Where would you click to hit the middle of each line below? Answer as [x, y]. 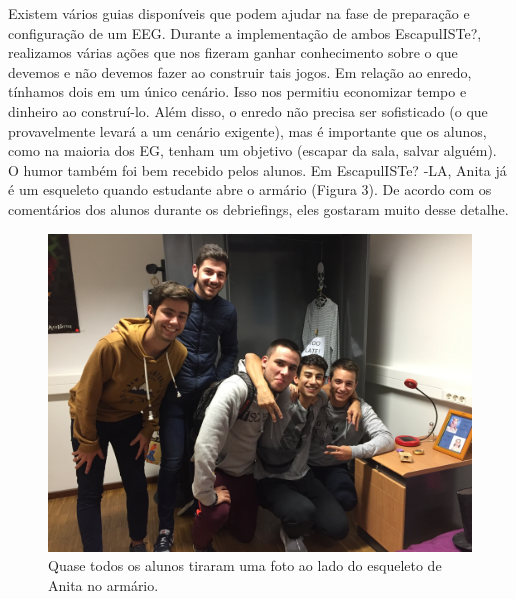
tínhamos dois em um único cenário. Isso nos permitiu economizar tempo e [237, 91]
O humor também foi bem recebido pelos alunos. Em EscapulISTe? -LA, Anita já [257, 169]
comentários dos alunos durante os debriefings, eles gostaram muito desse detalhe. [258, 208]
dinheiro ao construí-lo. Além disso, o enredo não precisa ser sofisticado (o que [248, 110]
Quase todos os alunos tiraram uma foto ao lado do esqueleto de [245, 565]
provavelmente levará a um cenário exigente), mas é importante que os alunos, [247, 130]
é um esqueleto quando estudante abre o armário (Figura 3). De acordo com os [250, 189]
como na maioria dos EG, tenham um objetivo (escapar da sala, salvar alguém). [252, 150]
